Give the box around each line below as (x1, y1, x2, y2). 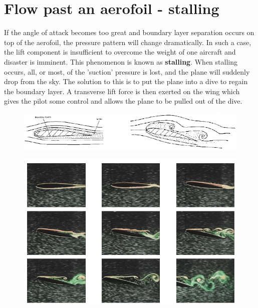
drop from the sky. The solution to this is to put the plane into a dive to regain (4, 76, 248, 87)
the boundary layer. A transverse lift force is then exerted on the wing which (4, 86, 240, 96)
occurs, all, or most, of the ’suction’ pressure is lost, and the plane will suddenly (4, 66, 250, 77)
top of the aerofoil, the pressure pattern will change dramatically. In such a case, (4, 37, 251, 47)
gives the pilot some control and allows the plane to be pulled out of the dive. (4, 96, 242, 106)
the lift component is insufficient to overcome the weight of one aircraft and (4, 47, 236, 57)
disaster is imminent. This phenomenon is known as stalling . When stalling (4, 56, 237, 67)
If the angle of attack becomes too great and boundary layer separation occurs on (4, 27, 254, 38)
